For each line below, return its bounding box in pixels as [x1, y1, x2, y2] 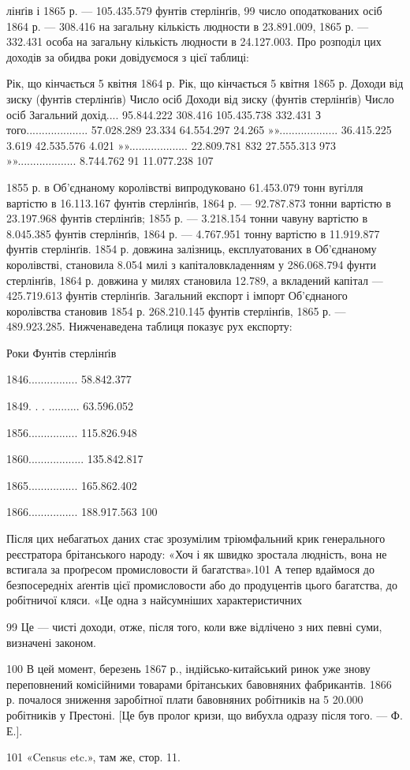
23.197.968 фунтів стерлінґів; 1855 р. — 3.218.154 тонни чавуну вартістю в [6, 210, 368, 226]
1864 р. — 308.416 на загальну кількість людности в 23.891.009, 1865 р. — [6, 17, 369, 34]
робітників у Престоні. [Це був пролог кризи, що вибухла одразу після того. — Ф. [6, 706, 403, 723]
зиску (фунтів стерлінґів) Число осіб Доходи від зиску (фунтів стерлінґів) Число [6, 90, 394, 107]
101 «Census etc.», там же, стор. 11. [6, 749, 181, 765]
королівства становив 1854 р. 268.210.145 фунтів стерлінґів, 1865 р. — [6, 302, 346, 319]
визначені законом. [6, 634, 96, 650]
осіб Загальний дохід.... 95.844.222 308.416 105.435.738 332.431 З [6, 106, 322, 122]
